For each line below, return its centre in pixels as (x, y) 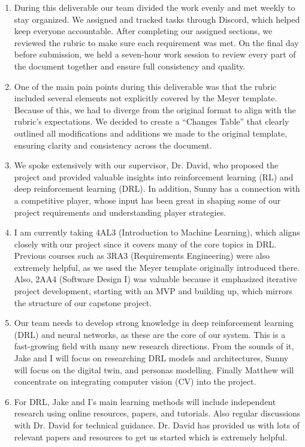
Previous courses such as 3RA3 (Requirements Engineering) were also (142, 256)
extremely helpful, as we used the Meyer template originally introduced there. (157, 267)
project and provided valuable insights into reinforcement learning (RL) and (154, 176)
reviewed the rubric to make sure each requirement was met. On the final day (156, 42)
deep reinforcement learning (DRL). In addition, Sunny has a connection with (157, 188)
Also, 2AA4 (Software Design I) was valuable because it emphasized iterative (155, 279)
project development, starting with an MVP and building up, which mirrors (153, 291)
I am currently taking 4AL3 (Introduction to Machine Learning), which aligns (157, 232)
